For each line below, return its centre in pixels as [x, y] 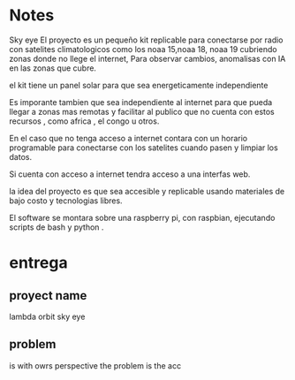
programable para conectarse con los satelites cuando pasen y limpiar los [144, 148]
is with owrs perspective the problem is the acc [95, 365]
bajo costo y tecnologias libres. [66, 201]
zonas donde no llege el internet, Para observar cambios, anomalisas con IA [147, 58]
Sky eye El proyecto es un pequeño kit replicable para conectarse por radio [146, 40]
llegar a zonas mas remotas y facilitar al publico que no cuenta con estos [142, 111]
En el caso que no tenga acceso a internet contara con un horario [129, 138]
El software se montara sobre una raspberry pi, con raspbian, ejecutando [142, 217]
